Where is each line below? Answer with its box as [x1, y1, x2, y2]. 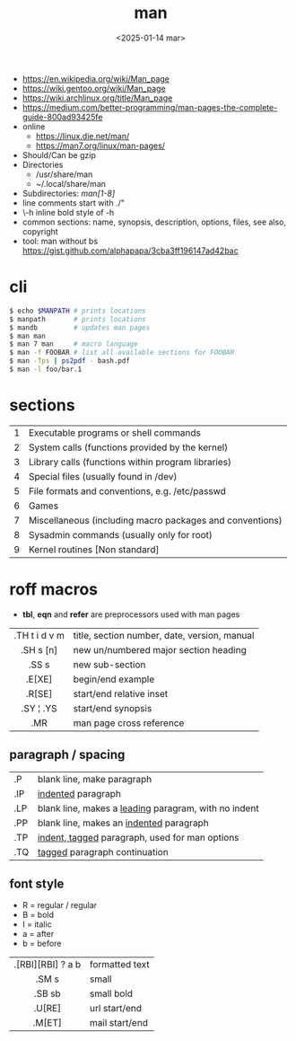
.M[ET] [32, 1017, 63, 1029]
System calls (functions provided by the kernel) [28, 441, 229, 454]
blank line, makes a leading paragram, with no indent [37, 802, 259, 815]
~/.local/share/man [35, 178, 106, 189]
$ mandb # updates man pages [9, 322, 151, 332]
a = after [22, 929, 55, 940]
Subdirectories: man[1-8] [22, 188, 116, 198]
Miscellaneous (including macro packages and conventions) [28, 514, 283, 526]
